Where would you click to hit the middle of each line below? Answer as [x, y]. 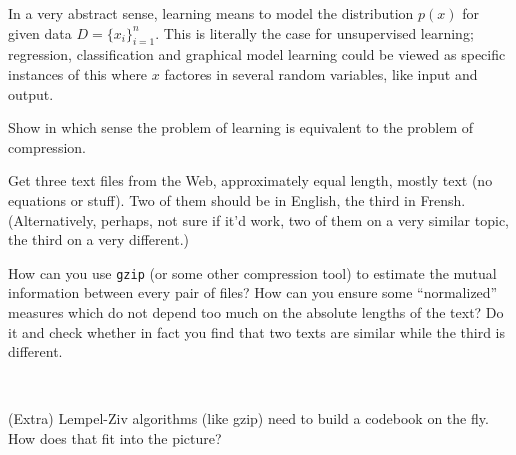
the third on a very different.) [98, 239]
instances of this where [78, 73]
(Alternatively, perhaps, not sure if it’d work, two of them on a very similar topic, [258, 219]
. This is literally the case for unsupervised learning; [314, 32]
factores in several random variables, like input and [321, 73]
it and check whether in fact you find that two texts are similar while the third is [256, 331]
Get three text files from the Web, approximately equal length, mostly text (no [250, 180]
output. [31, 93]
